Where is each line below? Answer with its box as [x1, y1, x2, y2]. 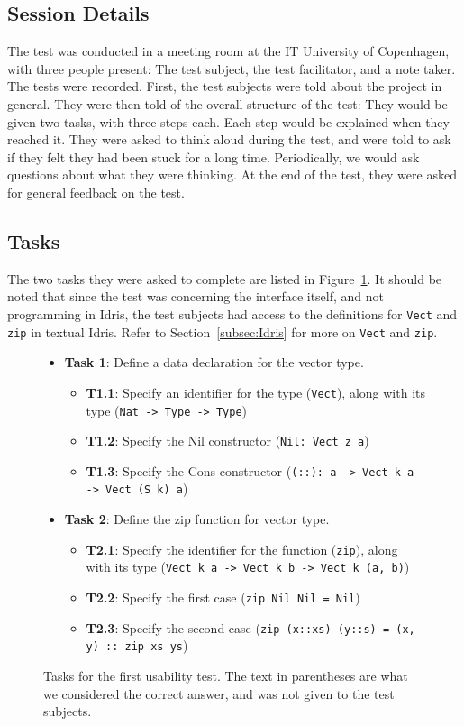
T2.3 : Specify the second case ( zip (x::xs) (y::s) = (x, [86, 618, 415, 637]
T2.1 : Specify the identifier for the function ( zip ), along [86, 539, 398, 558]
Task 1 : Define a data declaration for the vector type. [64, 353, 364, 372]
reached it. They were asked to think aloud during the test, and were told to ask [7, 130, 451, 149]
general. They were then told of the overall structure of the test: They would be [7, 94, 448, 113]
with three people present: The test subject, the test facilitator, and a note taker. [7, 59, 456, 78]
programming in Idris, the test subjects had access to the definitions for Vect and [7, 304, 458, 323]
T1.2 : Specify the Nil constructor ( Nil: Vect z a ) [86, 431, 369, 450]
